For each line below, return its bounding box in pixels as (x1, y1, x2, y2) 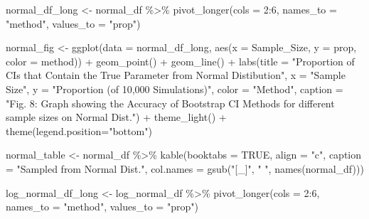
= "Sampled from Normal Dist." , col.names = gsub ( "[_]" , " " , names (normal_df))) (6, 161, 364, 176)
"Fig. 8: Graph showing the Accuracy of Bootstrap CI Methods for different (6, 95, 335, 110)
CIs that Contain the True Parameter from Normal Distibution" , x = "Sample (6, 68, 346, 82)
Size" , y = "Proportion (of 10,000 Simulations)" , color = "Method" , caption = (6, 81, 343, 96)
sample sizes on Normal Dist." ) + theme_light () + (6, 109, 227, 124)
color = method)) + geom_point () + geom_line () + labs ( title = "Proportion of (6, 53, 355, 68)
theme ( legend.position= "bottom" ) (6, 123, 152, 138)
